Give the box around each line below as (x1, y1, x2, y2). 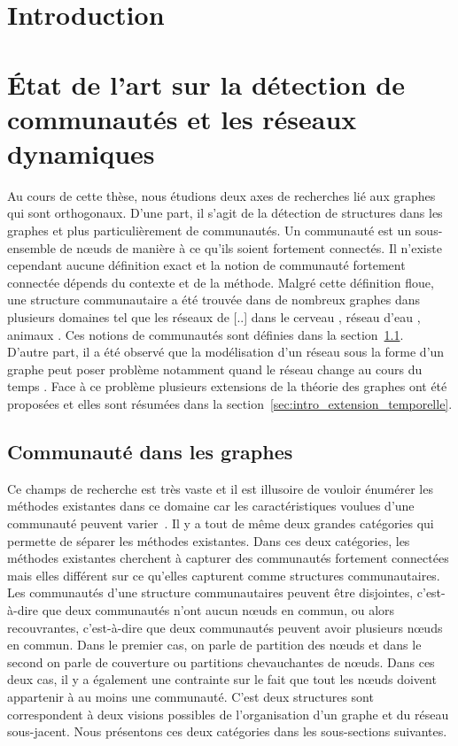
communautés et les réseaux (7, 100, 357, 136)
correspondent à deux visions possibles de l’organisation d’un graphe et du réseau (7, 704, 449, 723)
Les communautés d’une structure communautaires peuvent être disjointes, (7, 583, 414, 602)
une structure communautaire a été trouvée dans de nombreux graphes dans (7, 290, 421, 309)
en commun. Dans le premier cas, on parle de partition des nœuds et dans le (7, 635, 422, 654)
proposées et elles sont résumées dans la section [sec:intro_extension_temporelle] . (7, 395, 453, 412)
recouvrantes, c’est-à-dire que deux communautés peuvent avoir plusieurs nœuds (7, 618, 443, 636)
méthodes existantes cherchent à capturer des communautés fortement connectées (7, 549, 449, 567)
